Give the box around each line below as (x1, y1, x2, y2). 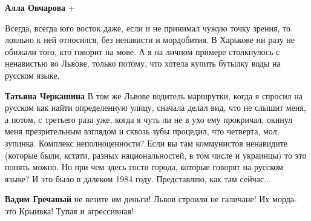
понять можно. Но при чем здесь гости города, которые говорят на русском (5, 160, 283, 173)
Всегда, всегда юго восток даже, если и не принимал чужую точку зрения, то (5, 21, 290, 34)
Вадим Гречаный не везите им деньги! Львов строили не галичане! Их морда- (5, 193, 297, 205)
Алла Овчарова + (5, 1, 75, 13)
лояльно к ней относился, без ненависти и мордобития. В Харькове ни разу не (5, 33, 295, 46)
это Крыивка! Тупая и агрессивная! (5, 204, 134, 217)
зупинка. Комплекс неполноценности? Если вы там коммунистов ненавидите (5, 136, 287, 149)
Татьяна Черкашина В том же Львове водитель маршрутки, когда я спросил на (5, 89, 303, 102)
